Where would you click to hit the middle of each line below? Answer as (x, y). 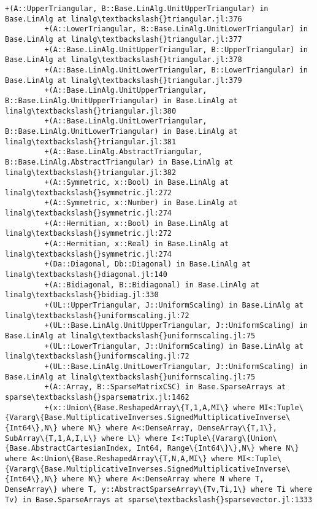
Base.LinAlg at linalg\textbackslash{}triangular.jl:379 (124, 80)
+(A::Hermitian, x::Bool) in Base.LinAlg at (137, 223)
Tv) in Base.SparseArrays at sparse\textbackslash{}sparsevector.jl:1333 (159, 499)
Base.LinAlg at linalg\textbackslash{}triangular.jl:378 (124, 60)
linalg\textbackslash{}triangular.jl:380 (91, 111)
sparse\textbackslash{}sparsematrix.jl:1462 (97, 397)
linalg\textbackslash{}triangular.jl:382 (91, 172)
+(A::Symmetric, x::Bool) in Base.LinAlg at (137, 183)
